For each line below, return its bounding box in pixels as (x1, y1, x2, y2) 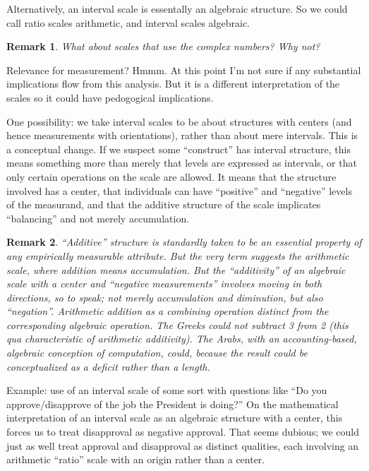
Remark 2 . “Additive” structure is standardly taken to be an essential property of (6, 234, 362, 249)
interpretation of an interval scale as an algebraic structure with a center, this (6, 410, 343, 425)
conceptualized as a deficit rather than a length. (6, 359, 210, 374)
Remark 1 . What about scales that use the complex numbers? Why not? (6, 39, 320, 54)
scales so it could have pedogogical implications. (6, 90, 214, 105)
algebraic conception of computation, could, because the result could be (6, 345, 308, 360)
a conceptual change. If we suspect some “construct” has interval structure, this (6, 141, 351, 156)
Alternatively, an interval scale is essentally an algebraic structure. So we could (6, 1, 348, 16)
